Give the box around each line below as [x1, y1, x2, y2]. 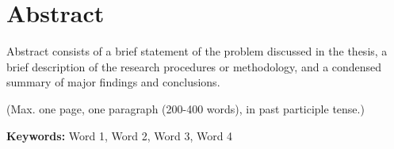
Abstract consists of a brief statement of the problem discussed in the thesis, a [6, 43, 388, 59]
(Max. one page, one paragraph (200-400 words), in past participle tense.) [6, 100, 365, 117]
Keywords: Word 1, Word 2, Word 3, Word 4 [6, 127, 233, 143]
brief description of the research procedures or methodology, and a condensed [6, 58, 382, 74]
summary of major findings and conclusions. [6, 74, 220, 90]
